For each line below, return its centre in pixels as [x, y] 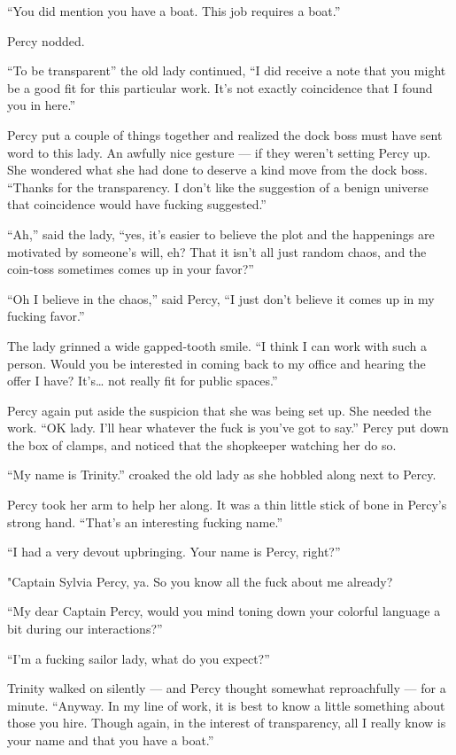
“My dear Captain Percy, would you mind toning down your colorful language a [224, 611]
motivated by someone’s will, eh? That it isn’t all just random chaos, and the [217, 251]
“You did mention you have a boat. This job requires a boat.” [174, 11]
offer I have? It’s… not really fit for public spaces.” [143, 381]
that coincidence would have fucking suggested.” [137, 204]
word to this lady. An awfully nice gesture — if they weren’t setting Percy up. [219, 152]
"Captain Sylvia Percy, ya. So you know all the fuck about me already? [200, 581]
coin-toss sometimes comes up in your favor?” [131, 269]
